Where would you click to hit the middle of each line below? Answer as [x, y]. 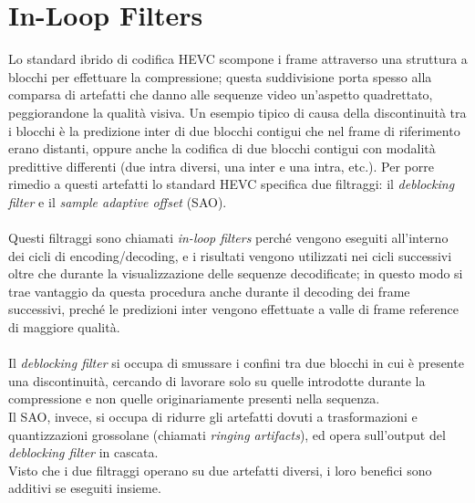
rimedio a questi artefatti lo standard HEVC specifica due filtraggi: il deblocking [232, 184]
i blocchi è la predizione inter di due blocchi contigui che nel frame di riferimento [234, 130]
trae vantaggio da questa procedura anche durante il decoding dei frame [209, 291]
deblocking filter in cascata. [83, 452]
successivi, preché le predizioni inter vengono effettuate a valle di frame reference [233, 309]
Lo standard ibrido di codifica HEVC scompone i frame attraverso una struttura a [238, 59]
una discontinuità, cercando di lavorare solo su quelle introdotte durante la [217, 380]
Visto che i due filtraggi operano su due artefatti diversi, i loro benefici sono [220, 470]
